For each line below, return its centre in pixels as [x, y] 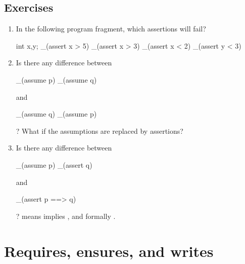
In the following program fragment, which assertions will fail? [111, 29]
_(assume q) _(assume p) [56, 114]
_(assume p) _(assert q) [54, 164]
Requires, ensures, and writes [109, 251]
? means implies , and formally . [66, 216]
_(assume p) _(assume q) [56, 79]
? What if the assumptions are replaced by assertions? [100, 130]
